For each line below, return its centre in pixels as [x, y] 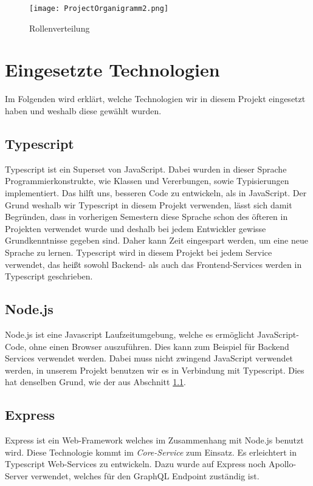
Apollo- [283, 464]
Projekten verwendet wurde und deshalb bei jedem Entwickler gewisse [136, 228]
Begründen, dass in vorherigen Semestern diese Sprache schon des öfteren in [146, 217]
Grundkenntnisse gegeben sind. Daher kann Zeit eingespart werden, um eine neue [156, 240]
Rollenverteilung [60, 28]
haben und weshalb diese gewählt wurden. [83, 110]
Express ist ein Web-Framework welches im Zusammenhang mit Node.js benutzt [154, 440]
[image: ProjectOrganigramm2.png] [99, 9]
